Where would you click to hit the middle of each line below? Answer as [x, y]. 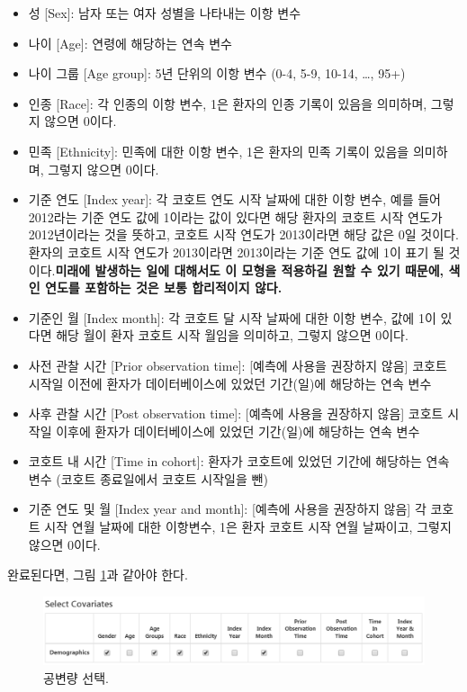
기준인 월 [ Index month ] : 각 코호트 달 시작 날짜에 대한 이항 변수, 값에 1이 [232, 317]
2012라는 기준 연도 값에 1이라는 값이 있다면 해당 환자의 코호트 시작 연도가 [235, 216]
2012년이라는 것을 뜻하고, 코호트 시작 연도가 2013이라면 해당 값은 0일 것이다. [243, 234]
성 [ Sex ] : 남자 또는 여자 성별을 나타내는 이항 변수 [165, 13]
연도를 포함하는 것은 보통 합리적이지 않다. [164, 288]
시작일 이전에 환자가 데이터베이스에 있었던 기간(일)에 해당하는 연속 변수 [230, 383]
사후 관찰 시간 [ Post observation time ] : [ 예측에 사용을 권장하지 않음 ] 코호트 [236, 413]
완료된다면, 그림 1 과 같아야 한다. [98, 575]
